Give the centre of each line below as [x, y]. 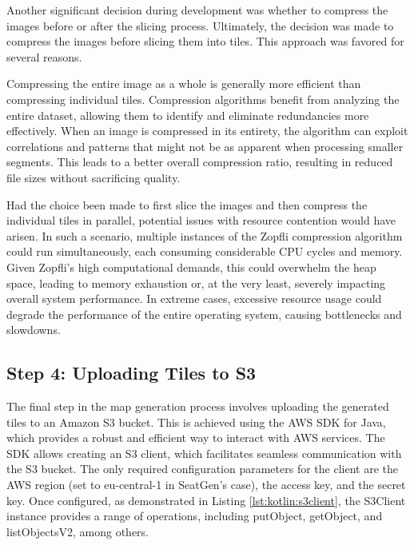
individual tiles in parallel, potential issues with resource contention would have [201, 220]
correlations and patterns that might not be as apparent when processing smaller [205, 146]
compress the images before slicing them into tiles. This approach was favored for [205, 41]
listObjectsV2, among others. [78, 531]
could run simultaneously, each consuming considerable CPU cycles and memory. [205, 251]
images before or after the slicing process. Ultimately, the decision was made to [200, 25]
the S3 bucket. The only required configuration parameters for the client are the [202, 469]
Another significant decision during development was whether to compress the [197, 10]
